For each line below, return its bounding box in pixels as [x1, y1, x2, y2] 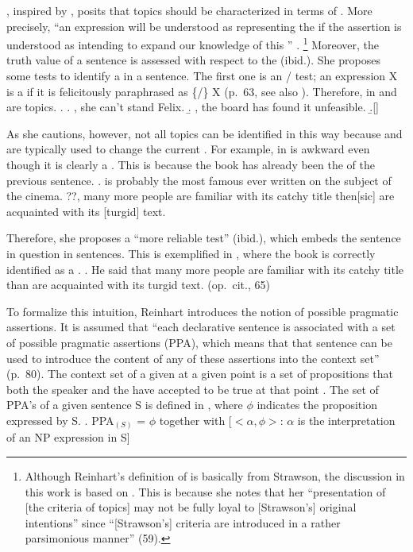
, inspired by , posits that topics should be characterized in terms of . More [6, 2, 372, 18]
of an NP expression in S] [6, 429, 130, 446]
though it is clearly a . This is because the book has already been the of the [6, 156, 376, 172]
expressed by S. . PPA [6, 411, 114, 428]
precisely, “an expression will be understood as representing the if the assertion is [6, 17, 402, 34]
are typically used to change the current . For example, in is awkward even [6, 141, 370, 157]
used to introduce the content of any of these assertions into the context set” [6, 349, 380, 366]
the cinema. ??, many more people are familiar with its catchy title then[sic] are [6, 187, 395, 204]
